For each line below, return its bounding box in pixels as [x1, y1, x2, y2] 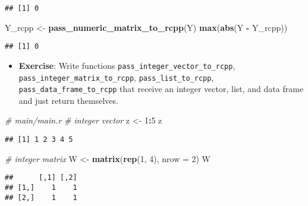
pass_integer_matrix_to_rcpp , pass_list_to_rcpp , [18, 71, 214, 83]
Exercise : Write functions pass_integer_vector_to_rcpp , [18, 59, 235, 71]
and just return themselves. [18, 94, 118, 106]
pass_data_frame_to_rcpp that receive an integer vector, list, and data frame [18, 83, 304, 95]
